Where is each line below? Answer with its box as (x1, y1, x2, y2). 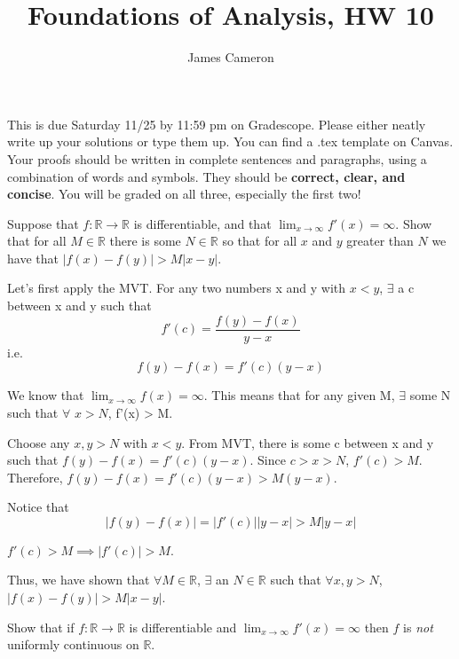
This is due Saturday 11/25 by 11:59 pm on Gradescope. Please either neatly (7, 114, 426, 133)
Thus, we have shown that (7, 570, 150, 589)
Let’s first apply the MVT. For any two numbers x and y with (7, 279, 346, 297)
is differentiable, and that (133, 214, 272, 232)
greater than (346, 231, 414, 250)
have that (7, 248, 59, 267)
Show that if (7, 617, 75, 636)
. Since (249, 451, 286, 469)
